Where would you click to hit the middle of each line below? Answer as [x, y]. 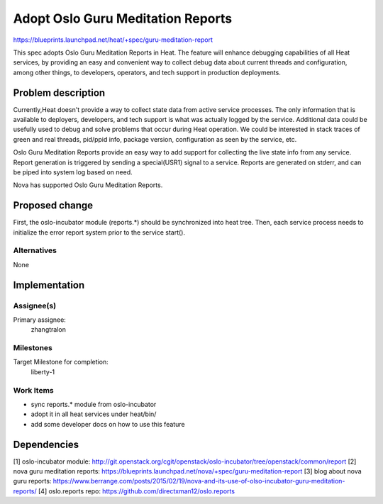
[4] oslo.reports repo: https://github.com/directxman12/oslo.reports [137, 491]
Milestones [33, 348]
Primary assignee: [40, 320]
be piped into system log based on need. [73, 172]
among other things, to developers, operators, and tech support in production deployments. [147, 72]
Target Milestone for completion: [61, 362]
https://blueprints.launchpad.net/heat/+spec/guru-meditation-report [113, 40]
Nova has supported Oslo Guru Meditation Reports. [88, 185]
